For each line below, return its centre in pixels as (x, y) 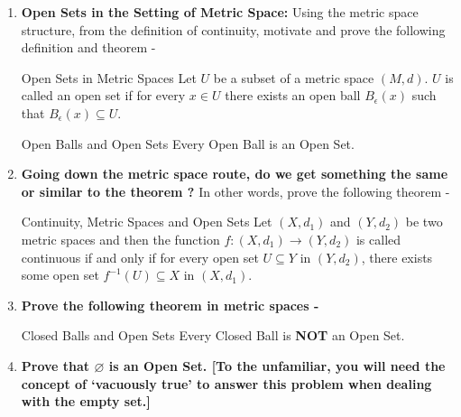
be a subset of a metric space (294, 77)
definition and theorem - (88, 47)
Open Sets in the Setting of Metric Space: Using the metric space (220, 12)
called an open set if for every (103, 95)
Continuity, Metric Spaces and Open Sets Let (147, 222)
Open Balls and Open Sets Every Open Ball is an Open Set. (188, 143)
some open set (60, 275)
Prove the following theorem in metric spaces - (170, 305)
